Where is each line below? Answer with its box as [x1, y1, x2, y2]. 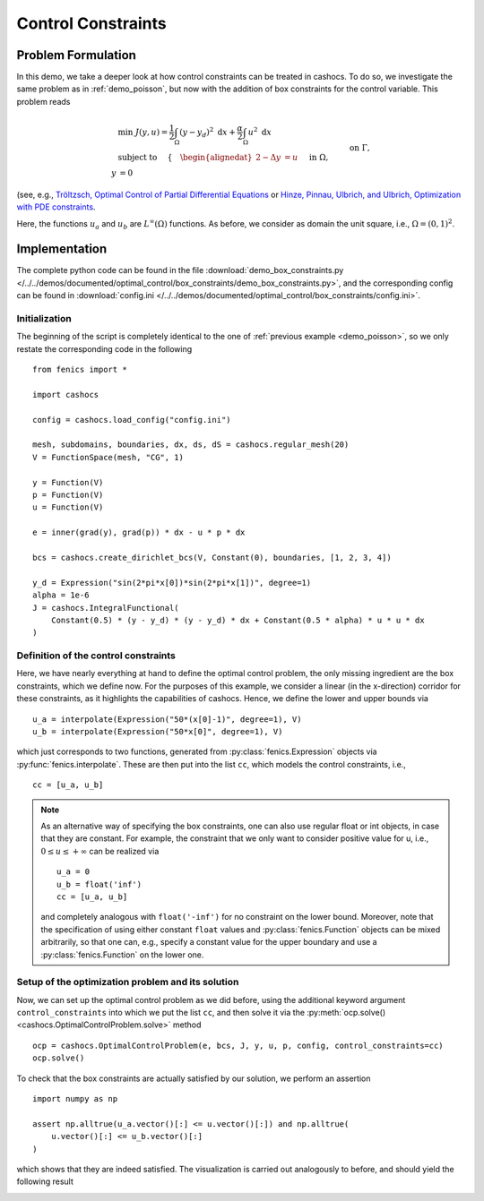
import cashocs [32, 390, 99, 399]
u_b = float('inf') [56, 879, 143, 889]
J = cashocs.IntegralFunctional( [32, 603, 179, 613]
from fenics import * [32, 365, 127, 375]
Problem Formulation [16, 47, 136, 63]
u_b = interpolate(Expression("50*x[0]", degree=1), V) [32, 726, 283, 737]
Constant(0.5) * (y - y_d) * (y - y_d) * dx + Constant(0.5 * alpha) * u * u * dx [50, 614, 425, 625]
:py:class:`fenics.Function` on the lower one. [40, 949, 204, 960]
